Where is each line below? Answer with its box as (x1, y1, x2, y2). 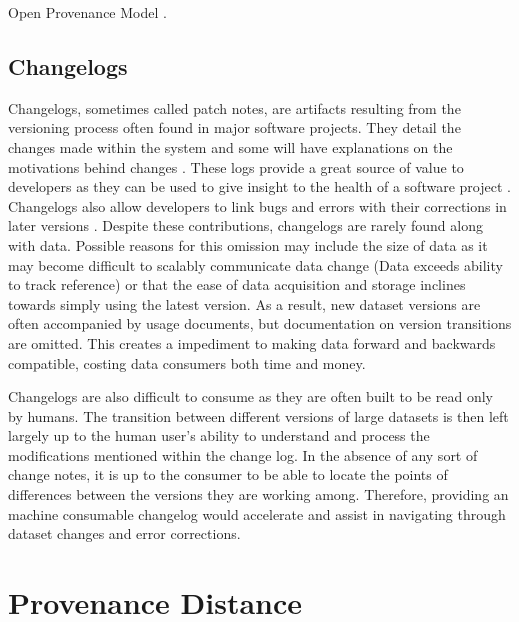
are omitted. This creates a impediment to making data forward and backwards (8, 332, 496, 353)
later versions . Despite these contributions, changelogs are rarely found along (8, 215, 483, 236)
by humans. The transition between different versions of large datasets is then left (8, 405, 509, 426)
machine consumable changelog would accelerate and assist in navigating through (8, 503, 506, 524)
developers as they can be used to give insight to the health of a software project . (8, 176, 511, 197)
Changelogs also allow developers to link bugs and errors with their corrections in (8, 195, 507, 216)
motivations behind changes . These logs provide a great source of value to (8, 156, 464, 177)
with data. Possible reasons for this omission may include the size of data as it (8, 234, 488, 255)
